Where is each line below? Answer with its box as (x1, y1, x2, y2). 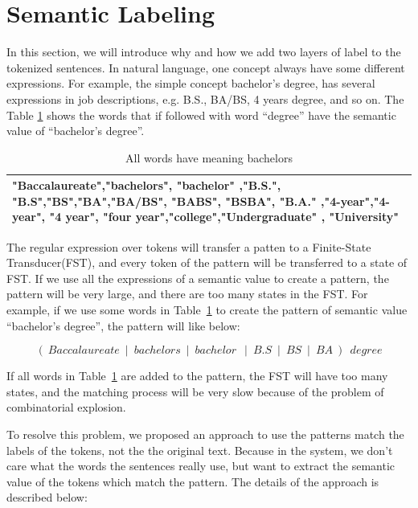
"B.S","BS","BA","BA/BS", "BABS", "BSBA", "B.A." (12, 192, 317, 209)
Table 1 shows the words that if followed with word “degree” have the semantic (6, 106, 396, 123)
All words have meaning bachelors (125, 149, 293, 166)
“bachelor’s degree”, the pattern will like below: (6, 317, 240, 334)
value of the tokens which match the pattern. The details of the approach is (6, 473, 379, 490)
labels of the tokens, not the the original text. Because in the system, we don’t (6, 441, 393, 458)
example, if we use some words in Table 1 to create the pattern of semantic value (6, 301, 408, 317)
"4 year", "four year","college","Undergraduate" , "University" (49, 208, 399, 225)
